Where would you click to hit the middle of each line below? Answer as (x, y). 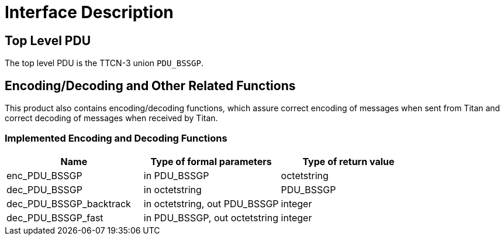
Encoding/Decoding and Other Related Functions (150, 85)
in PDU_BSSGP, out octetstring (211, 217)
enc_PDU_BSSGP (44, 175)
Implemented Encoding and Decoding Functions (116, 138)
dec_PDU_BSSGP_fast (55, 217)
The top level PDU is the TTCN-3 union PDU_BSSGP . (104, 63)
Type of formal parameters (211, 161)
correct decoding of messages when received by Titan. (111, 118)
